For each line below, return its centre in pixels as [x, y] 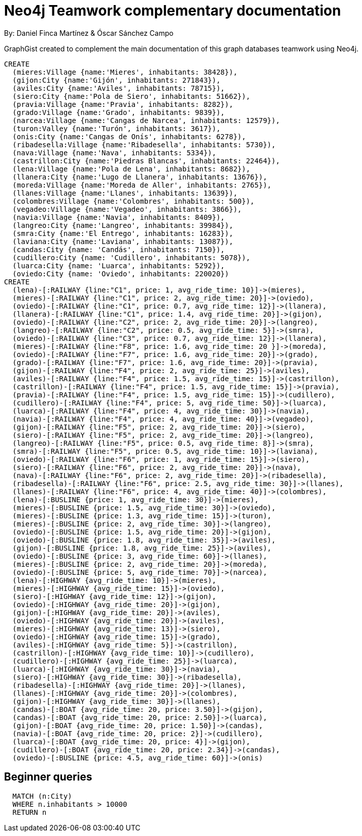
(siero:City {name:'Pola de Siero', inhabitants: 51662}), [131, 96]
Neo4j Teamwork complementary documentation [173, 11]
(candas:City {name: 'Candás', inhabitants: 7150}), [119, 249]
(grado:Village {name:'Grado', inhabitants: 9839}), [119, 112]
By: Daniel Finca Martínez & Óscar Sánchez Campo [89, 33]
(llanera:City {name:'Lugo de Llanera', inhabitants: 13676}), [140, 177]
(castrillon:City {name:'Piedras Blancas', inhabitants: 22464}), [146, 161]
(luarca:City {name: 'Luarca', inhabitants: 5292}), [119, 265]
